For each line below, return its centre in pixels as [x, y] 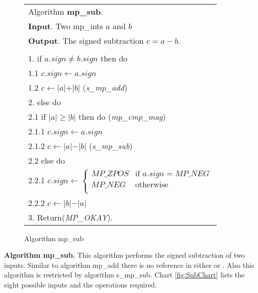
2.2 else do [47, 160]
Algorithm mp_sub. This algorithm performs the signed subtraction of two [124, 255]
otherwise [152, 185]
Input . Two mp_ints [66, 26]
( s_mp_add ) [105, 87]
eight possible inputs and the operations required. [80, 284]
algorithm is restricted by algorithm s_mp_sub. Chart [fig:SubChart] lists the [124, 275]
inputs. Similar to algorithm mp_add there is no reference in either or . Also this [129, 265]
